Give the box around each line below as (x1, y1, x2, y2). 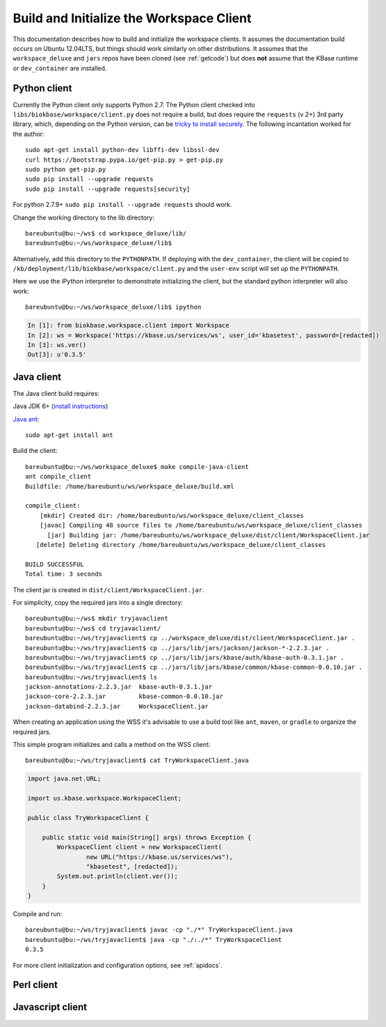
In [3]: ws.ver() (27, 341, 87, 349)
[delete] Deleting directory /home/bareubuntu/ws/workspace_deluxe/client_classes (35, 541, 326, 548)
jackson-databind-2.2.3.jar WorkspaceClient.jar (25, 702, 209, 710)
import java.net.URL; (27, 775, 102, 783)
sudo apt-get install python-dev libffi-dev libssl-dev (25, 146, 220, 154)
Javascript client (13, 1001, 88, 1013)
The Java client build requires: (13, 389, 100, 397)
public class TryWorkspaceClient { (27, 814, 149, 821)
